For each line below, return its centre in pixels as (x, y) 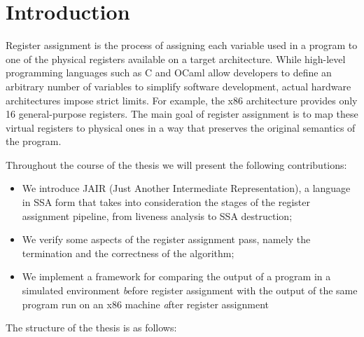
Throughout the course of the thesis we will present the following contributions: (176, 164)
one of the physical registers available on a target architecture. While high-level (176, 59)
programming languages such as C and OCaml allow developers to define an (169, 73)
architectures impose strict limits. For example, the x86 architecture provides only (182, 100)
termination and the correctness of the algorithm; (128, 253)
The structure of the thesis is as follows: (91, 328)
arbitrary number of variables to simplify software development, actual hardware (178, 86)
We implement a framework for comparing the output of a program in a (176, 276)
